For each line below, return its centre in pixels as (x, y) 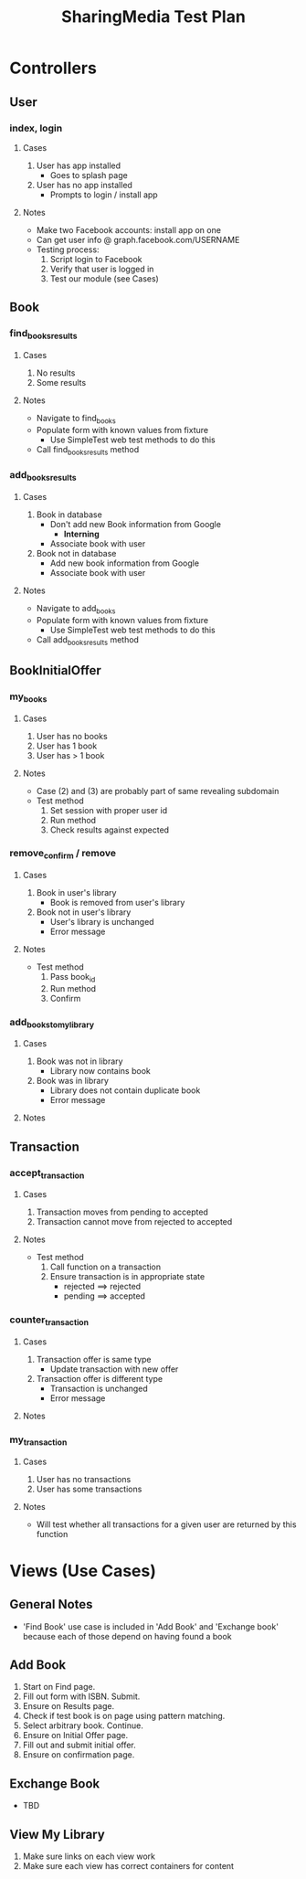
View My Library (57, 1834)
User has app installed (79, 165)
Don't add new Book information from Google (136, 524)
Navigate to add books (76, 609)
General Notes (51, 1604)
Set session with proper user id (108, 810)
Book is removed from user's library (117, 903)
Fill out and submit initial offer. (79, 1745)
